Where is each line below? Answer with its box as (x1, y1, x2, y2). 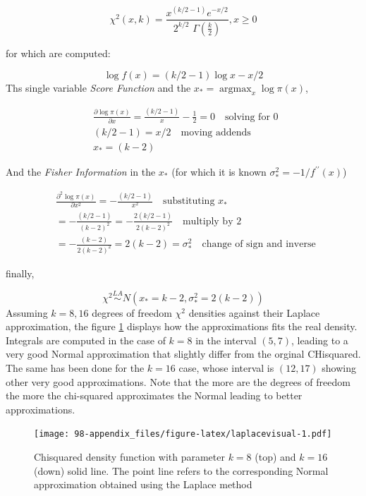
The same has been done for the (6, 361, 145, 375)
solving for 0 (224, 111, 279, 122)
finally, (6, 265, 35, 280)
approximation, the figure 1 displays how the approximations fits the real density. (6, 319, 358, 334)
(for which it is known (171, 164, 267, 179)
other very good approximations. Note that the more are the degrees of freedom (6, 374, 350, 389)
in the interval (195, 332, 257, 347)
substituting (163, 196, 215, 207)
